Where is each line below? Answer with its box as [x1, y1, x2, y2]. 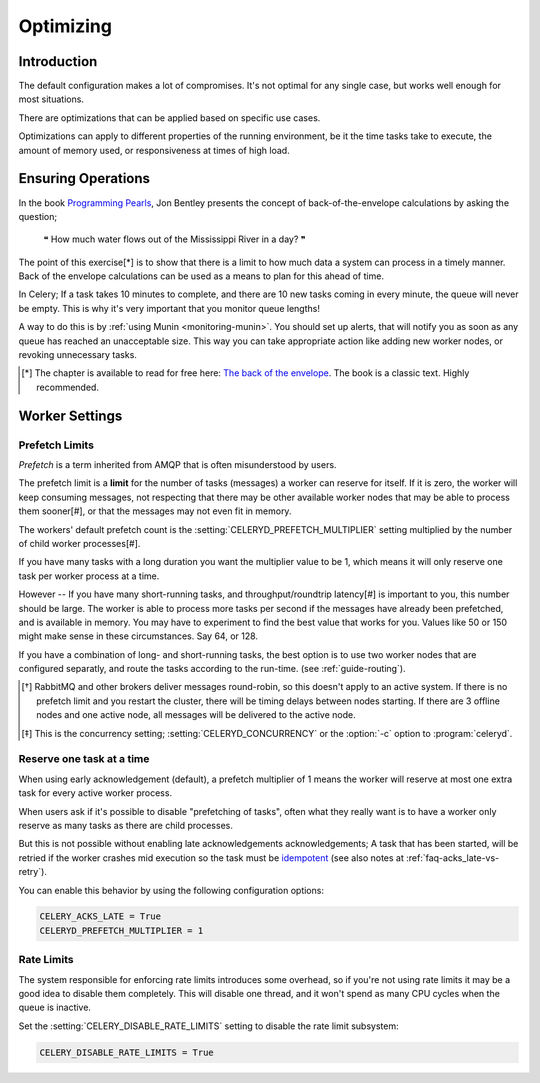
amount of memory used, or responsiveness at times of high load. [18, 144, 290, 156]
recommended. [36, 381, 100, 393]
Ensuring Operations [18, 170, 150, 187]
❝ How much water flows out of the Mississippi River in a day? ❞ [43, 233, 306, 245]
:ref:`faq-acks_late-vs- [405, 851, 500, 864]
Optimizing [18, 15, 112, 37]
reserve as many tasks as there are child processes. [18, 819, 234, 831]
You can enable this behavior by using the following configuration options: [18, 884, 325, 896]
